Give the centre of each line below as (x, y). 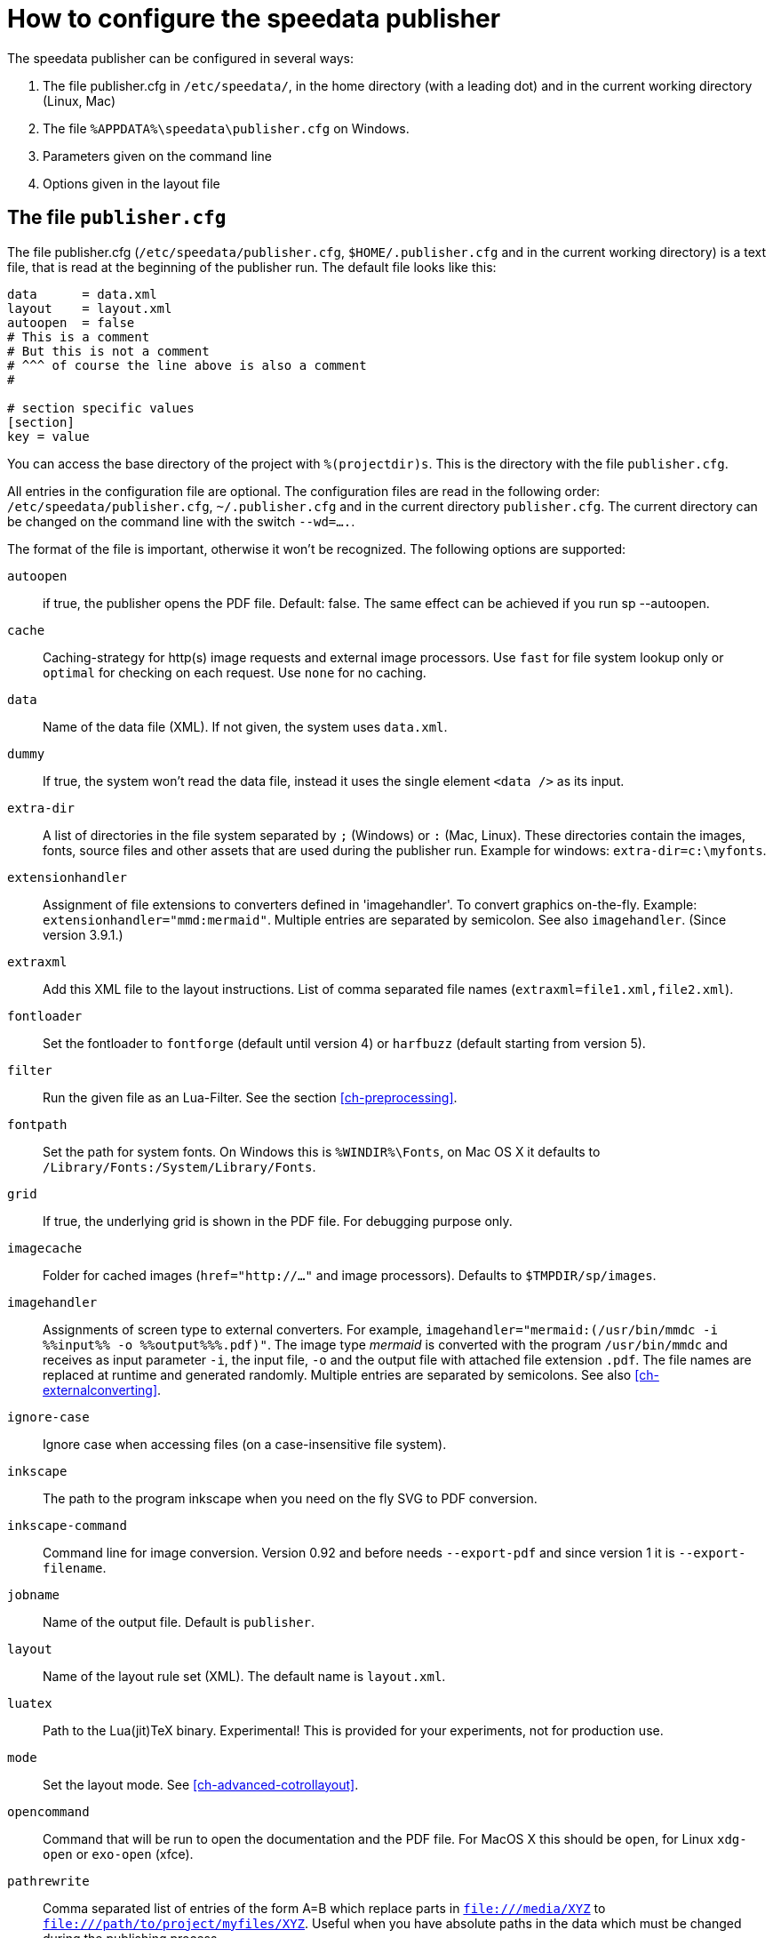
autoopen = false (71, 322)
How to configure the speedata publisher (254, 19)
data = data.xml (82, 294)
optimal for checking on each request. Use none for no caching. (235, 672)
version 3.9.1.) (83, 934)
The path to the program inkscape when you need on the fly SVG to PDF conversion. (290, 1498)
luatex (30, 1703)
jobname (34, 1594)
